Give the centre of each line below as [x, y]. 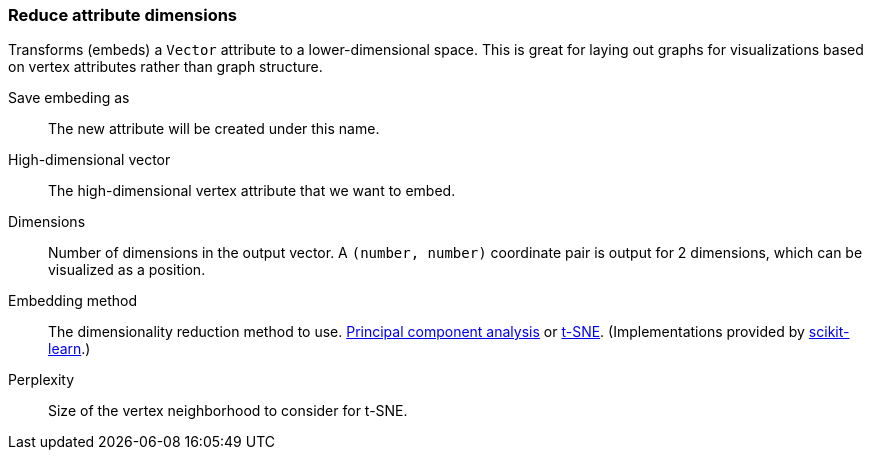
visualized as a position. [127, 270]
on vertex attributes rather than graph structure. [165, 67]
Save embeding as [69, 98]
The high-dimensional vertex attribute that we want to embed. [252, 191]
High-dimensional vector [89, 160]
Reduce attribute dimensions [123, 15]
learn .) [69, 349]
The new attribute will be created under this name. [214, 129]
